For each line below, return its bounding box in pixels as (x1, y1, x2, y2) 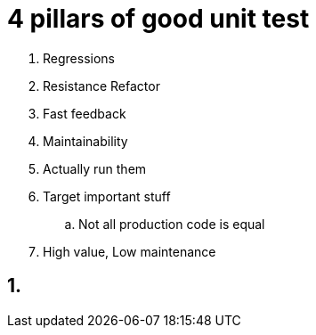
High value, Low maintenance (43, 243, 216, 259)
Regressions (43, 50, 115, 66)
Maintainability (43, 133, 128, 149)
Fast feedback (43, 105, 126, 121)
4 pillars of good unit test (7, 4, 310, 34)
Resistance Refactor (43, 78, 160, 94)
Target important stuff (43, 188, 171, 204)
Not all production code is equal (78, 216, 265, 232)
